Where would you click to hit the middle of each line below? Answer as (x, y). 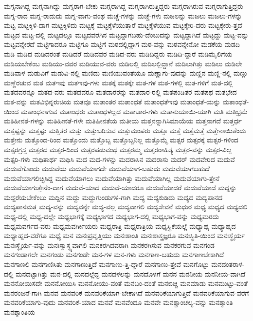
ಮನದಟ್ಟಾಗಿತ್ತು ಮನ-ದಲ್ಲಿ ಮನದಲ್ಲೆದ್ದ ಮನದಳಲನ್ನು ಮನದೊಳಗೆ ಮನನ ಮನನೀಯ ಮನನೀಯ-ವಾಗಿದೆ (131, 273)
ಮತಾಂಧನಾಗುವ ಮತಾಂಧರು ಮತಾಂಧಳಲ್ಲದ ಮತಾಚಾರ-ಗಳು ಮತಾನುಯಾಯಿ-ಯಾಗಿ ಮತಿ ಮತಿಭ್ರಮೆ (134, 111)
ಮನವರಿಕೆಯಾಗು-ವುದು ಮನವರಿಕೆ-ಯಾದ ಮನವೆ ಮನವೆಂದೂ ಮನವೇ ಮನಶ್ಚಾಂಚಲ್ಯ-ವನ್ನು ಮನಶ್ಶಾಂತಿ (118, 302)
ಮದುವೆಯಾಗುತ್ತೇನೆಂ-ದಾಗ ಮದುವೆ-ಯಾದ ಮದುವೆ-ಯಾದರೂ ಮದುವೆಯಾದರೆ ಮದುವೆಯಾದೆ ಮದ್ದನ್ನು (120, 188)
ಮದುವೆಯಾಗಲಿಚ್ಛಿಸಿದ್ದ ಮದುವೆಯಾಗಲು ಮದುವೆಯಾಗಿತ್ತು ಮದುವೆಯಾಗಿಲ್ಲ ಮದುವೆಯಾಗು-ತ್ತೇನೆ (112, 178)
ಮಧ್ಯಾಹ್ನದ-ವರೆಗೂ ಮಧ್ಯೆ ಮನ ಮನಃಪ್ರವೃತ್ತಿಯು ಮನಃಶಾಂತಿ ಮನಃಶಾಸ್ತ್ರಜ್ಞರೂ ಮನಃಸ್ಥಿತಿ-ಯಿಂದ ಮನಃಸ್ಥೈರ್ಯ (125, 235)
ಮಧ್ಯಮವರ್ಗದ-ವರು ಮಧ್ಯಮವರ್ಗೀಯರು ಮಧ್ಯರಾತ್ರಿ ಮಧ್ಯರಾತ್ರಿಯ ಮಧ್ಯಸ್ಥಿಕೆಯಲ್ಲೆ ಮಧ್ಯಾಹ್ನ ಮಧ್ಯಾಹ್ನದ (120, 226)
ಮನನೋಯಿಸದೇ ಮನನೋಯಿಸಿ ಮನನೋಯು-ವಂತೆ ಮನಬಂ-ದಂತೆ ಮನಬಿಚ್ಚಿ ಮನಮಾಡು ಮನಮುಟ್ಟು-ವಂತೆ (126, 283)
